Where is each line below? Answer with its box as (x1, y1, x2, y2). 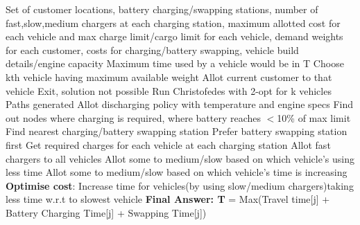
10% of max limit (277, 110, 351, 125)
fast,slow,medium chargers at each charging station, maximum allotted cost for (6, 15, 341, 30)
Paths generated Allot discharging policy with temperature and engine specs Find (6, 97, 353, 111)
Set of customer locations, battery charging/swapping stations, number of (6, 2, 318, 16)
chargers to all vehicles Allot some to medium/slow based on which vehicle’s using (6, 151, 354, 165)
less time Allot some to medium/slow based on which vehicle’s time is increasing (6, 165, 348, 179)
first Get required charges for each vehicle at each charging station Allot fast (6, 137, 331, 152)
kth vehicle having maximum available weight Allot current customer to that (6, 69, 332, 84)
